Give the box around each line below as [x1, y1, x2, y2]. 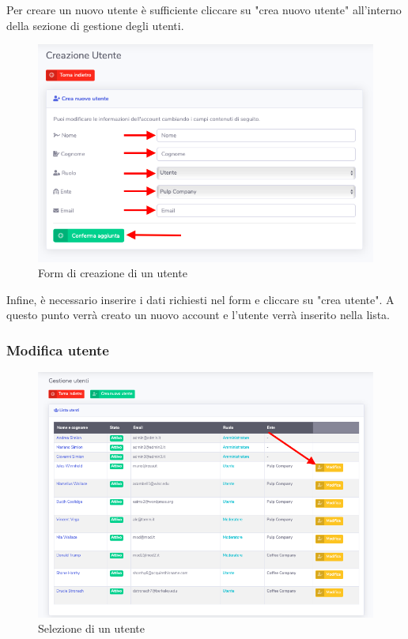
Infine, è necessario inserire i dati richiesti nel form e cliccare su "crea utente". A [6, 291, 395, 307]
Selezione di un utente [38, 620, 145, 637]
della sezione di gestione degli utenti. [6, 17, 184, 33]
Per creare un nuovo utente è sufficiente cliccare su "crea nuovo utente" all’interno [6, 2, 402, 17]
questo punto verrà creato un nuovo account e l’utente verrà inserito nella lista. [6, 306, 391, 323]
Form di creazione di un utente [38, 265, 187, 281]
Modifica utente [6, 340, 109, 359]
